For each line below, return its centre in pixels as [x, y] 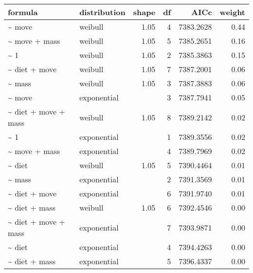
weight [232, 12]
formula [23, 12]
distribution [102, 12]
